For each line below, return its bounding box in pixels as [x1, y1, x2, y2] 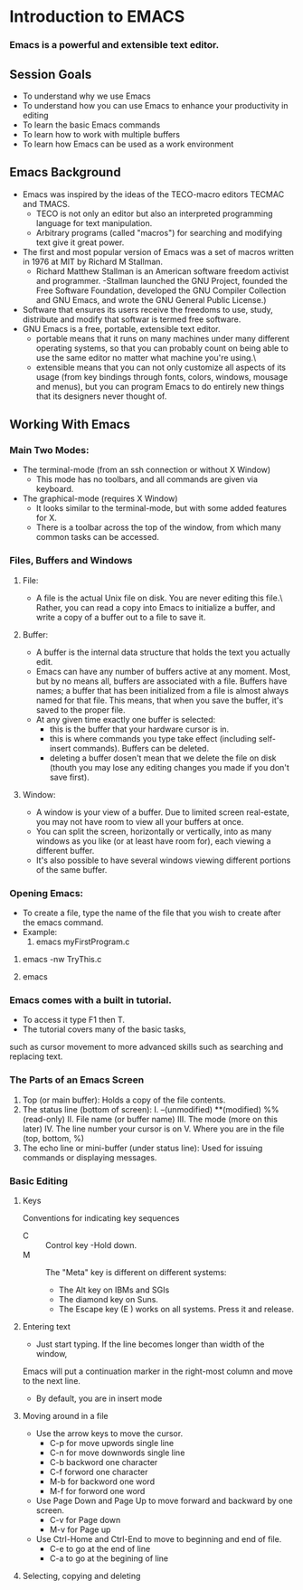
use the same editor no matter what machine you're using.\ [35, 352, 257, 363]
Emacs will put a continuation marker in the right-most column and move [22, 1366, 294, 1377]
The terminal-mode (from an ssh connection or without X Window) [22, 464, 271, 476]
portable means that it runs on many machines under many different [35, 333, 290, 344]
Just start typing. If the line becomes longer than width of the [35, 1339, 265, 1349]
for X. [35, 513, 57, 524]
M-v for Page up [49, 1524, 111, 1535]
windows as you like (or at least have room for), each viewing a [35, 835, 271, 847]
